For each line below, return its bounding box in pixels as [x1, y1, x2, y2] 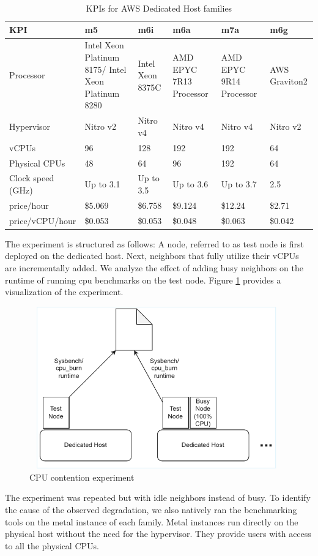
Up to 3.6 [172, 178, 209, 190]
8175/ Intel [84, 62, 127, 75]
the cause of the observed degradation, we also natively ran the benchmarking [5, 503, 297, 516]
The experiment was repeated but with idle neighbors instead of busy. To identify [5, 491, 311, 504]
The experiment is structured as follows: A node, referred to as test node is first [5, 237, 304, 250]
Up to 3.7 [221, 178, 257, 190]
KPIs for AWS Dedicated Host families [86, 2, 232, 14]
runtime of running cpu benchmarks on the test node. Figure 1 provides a [5, 273, 281, 286]
